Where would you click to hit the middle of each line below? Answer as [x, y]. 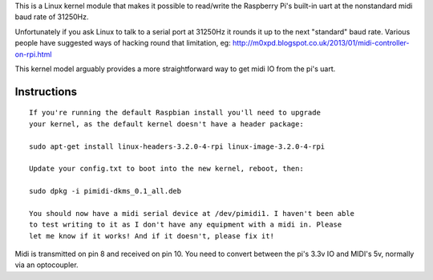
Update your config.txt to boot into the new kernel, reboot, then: [166, 169]
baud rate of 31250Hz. [52, 17]
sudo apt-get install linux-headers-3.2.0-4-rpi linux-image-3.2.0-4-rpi [177, 146]
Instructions [46, 92]
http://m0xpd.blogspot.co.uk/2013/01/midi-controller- [321, 43]
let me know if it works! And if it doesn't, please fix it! [152, 236]
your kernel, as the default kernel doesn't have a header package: [166, 124]
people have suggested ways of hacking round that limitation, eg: [123, 43]
